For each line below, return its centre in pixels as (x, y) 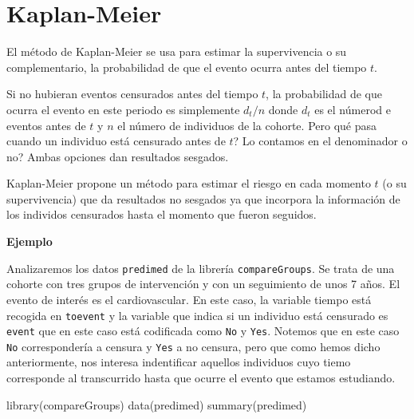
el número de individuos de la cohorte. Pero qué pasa (247, 125)
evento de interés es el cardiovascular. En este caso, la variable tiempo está (189, 299)
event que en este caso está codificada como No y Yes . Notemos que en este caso (203, 331)
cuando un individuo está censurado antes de (116, 141)
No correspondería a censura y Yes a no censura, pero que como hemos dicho (193, 346)
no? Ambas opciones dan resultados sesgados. (118, 156)
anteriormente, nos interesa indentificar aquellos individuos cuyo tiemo (179, 362)
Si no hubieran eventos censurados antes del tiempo (132, 94)
